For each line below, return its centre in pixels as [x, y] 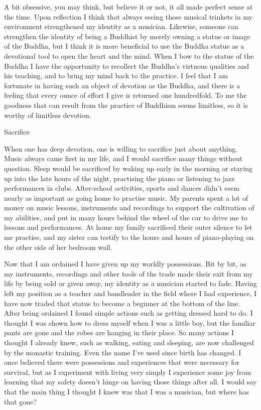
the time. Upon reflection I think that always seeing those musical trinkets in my [128, 16]
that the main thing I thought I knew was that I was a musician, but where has [126, 391]
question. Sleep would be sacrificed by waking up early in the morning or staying [128, 168]
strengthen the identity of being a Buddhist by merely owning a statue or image [127, 36]
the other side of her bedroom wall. [58, 247]
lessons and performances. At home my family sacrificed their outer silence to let [128, 227]
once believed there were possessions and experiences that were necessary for [122, 362]
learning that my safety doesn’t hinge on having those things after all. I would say [130, 382]
